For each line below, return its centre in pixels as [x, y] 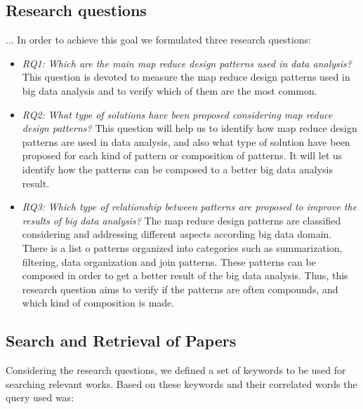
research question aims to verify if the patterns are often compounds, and [180, 289]
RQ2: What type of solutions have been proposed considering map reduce [177, 114]
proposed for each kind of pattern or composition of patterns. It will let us [182, 155]
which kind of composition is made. [98, 303]
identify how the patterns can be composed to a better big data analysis [177, 169]
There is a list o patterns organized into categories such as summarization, [182, 247]
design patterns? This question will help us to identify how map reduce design [190, 128]
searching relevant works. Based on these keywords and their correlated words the [181, 383]
